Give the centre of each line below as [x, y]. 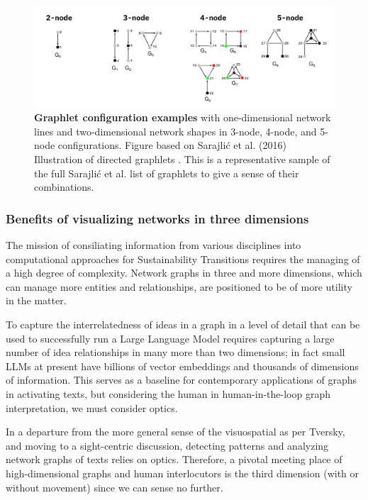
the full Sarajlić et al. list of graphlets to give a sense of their [167, 173]
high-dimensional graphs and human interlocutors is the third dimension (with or [183, 473]
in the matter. [36, 300]
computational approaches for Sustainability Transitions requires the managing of [183, 259]
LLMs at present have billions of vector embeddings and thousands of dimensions [182, 366]
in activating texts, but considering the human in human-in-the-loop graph [168, 393]
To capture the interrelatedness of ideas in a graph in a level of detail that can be [183, 324]
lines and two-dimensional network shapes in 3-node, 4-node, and [175, 131]
